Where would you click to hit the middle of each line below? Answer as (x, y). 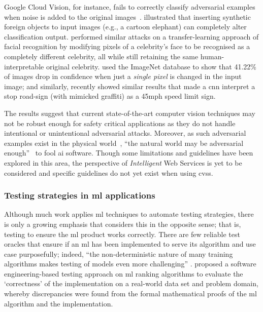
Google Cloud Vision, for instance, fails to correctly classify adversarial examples (130, 7)
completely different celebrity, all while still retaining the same (101, 56)
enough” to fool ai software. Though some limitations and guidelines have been (129, 153)
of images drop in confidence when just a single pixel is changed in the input (123, 76)
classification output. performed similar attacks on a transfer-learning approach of (131, 36)
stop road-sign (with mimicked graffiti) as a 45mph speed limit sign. (110, 96)
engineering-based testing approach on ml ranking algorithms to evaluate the (124, 273)
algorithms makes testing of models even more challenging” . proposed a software (130, 264)
